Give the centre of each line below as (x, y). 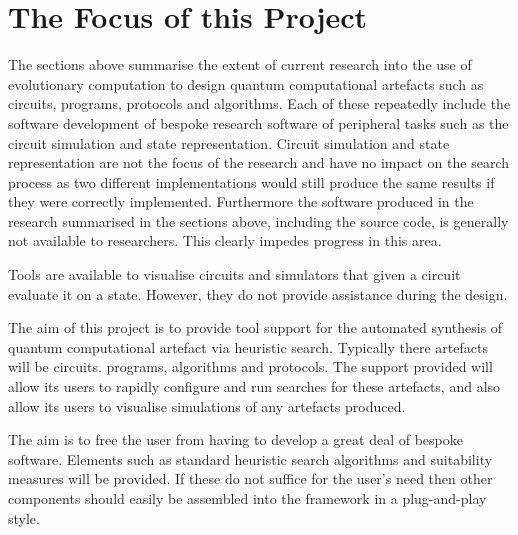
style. (24, 517)
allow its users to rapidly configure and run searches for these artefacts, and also (254, 386)
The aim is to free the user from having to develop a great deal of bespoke (235, 439)
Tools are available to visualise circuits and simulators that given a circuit (234, 274)
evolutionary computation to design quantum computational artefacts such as (246, 83)
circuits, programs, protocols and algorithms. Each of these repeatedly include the (259, 103)
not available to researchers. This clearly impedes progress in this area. (225, 240)
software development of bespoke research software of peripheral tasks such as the (258, 122)
